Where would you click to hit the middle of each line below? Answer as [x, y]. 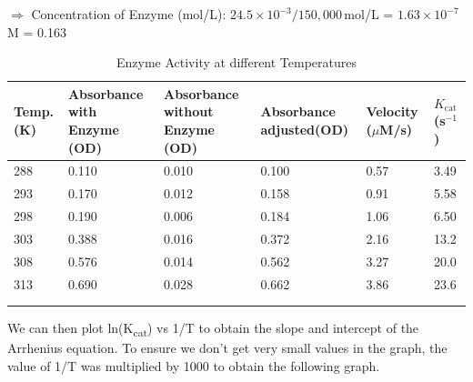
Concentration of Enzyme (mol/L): [129, 14]
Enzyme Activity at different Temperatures [236, 62]
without [188, 111]
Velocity [392, 111]
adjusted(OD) [304, 129]
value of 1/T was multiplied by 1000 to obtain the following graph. [194, 365]
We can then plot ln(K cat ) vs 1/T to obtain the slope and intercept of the [213, 329]
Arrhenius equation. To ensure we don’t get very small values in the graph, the [227, 348]
